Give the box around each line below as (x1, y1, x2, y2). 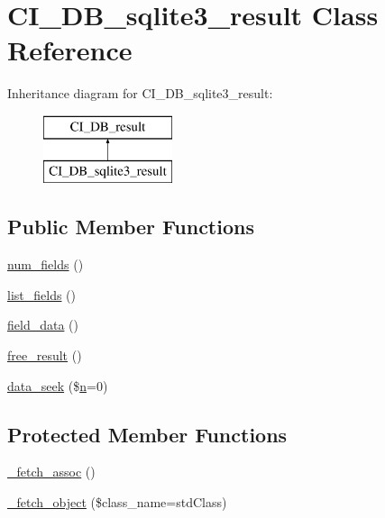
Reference (7, 32, 133, 68)
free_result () (7, 346, 82, 365)
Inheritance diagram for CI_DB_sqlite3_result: (7, 84, 273, 103)
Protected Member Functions (7, 420, 288, 448)
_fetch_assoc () (7, 462, 96, 481)
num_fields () (7, 255, 84, 274)
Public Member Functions (7, 213, 254, 241)
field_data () (7, 315, 78, 334)
